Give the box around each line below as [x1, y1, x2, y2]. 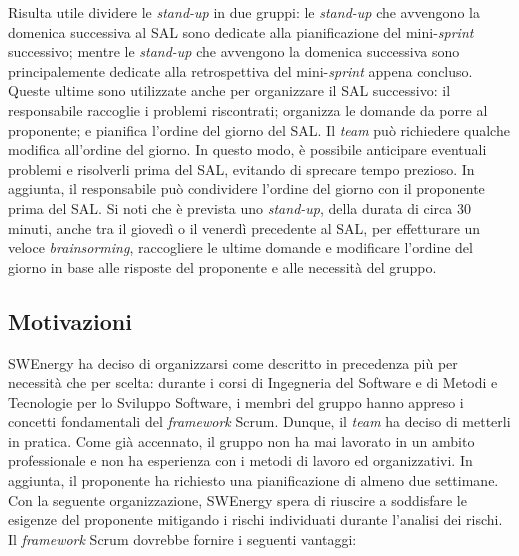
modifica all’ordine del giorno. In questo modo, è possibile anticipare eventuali [8, 139, 487, 160]
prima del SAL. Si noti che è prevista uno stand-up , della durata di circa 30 [8, 197, 471, 218]
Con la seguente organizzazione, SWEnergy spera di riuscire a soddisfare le [8, 489, 467, 510]
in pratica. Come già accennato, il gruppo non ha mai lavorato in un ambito [8, 430, 475, 451]
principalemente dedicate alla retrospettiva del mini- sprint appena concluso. [8, 60, 473, 81]
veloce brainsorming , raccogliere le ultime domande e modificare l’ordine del [8, 237, 473, 258]
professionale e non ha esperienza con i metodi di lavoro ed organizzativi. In [8, 450, 473, 471]
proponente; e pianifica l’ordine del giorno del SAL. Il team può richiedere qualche [8, 119, 510, 140]
